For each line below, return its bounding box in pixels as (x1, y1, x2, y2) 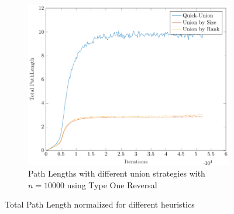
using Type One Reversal (67, 178, 157, 191)
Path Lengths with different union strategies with (28, 167, 205, 180)
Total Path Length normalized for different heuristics (5, 198, 195, 210)
